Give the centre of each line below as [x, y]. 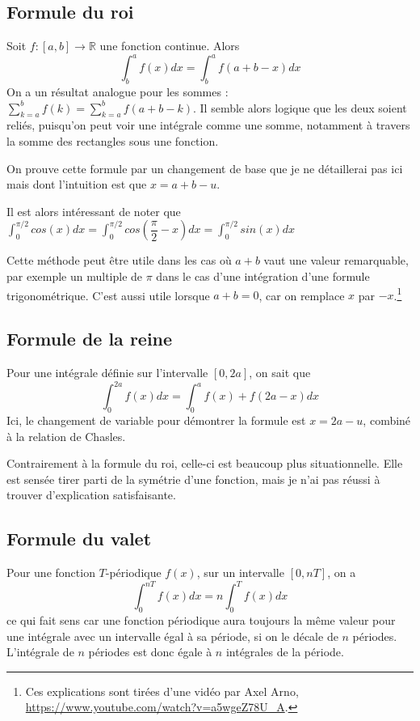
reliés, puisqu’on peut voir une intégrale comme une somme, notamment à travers [208, 125]
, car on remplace [302, 295]
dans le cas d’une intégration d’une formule [263, 276]
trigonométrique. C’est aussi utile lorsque [108, 295]
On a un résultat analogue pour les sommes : [118, 92]
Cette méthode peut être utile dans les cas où [119, 260]
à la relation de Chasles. [66, 436]
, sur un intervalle [240, 573]
